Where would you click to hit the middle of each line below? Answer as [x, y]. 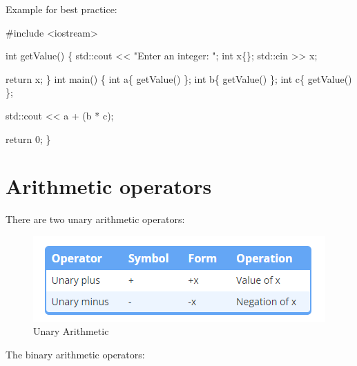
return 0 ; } [28, 138]
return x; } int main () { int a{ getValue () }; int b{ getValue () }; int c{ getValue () [179, 78]
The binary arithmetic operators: [75, 355]
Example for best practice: [61, 9]
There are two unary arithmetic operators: [95, 219]
